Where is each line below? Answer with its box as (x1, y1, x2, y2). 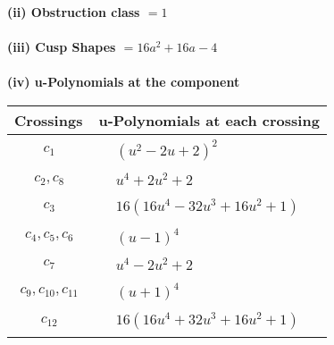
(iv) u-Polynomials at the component (7, 72, 240, 91)
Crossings (14, 109, 83, 130)
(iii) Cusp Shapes (7, 38, 116, 56)
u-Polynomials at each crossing (98, 109, 320, 130)
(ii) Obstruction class (7, 3, 140, 21)
